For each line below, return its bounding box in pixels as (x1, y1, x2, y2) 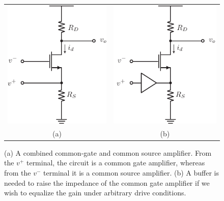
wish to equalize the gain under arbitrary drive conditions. (4, 187, 186, 198)
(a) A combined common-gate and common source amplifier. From (4, 147, 212, 158)
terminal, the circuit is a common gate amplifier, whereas (26, 157, 205, 168)
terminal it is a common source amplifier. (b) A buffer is (43, 167, 219, 178)
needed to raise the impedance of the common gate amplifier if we (4, 177, 210, 188)
